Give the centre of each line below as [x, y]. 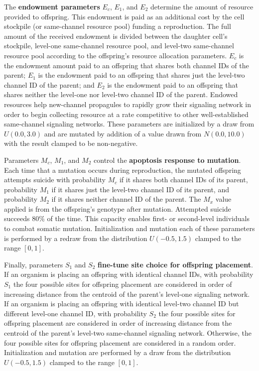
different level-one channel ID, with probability [75, 313]
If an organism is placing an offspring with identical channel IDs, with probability [129, 274]
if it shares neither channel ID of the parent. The [126, 199]
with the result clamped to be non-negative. [71, 143]
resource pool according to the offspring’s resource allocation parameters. [116, 55]
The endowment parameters [52, 6]
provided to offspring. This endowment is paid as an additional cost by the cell [124, 16]
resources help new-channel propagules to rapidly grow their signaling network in [128, 104]
